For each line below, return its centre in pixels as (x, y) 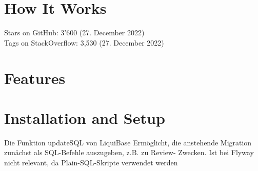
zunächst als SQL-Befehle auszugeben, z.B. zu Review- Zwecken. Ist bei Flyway (129, 152)
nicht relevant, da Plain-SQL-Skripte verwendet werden (91, 162)
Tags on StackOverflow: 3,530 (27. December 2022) (84, 42)
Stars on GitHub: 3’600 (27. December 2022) (74, 33)
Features (35, 78)
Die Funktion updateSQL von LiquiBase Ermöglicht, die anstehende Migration (128, 142)
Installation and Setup (85, 117)
